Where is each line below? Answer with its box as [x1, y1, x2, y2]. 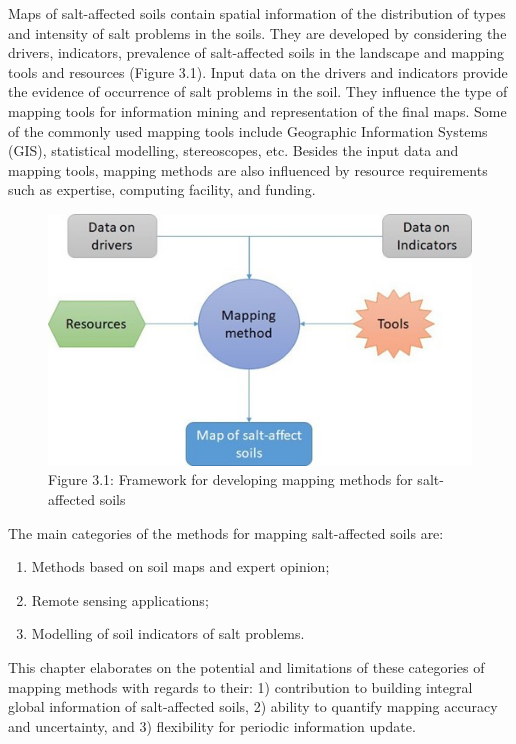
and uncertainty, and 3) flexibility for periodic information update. [8, 715, 416, 736]
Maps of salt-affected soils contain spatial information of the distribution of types [8, 3, 506, 23]
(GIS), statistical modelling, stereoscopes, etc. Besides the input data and [8, 140, 459, 161]
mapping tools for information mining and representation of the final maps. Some [8, 100, 507, 121]
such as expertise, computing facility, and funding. [8, 179, 316, 200]
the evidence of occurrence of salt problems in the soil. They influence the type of [8, 81, 508, 102]
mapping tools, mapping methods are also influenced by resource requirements [8, 159, 488, 180]
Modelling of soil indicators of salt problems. [31, 623, 305, 644]
